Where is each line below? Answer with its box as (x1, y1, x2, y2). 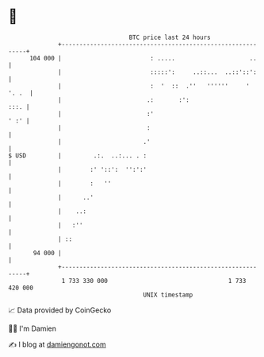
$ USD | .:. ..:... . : (8, 151, 147, 160)
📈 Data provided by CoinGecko (8, 305, 112, 315)
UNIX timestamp (143, 290, 193, 299)
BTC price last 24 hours (128, 33, 212, 41)
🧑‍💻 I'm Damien (8, 324, 57, 333)
